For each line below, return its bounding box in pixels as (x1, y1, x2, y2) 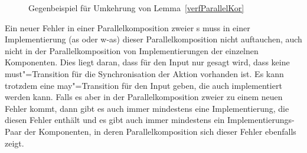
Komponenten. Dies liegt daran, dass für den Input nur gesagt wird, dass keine (5, 56, 290, 68)
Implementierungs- (227, 114, 295, 126)
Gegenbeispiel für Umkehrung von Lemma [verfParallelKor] (28, 2, 244, 14)
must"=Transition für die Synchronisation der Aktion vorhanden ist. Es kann (5, 67, 284, 79)
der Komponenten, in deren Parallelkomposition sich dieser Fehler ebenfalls (24, 125, 296, 137)
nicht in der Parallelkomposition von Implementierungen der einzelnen (5, 44, 259, 56)
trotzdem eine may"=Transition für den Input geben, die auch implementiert (5, 79, 282, 91)
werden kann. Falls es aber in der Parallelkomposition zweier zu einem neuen (5, 91, 283, 103)
